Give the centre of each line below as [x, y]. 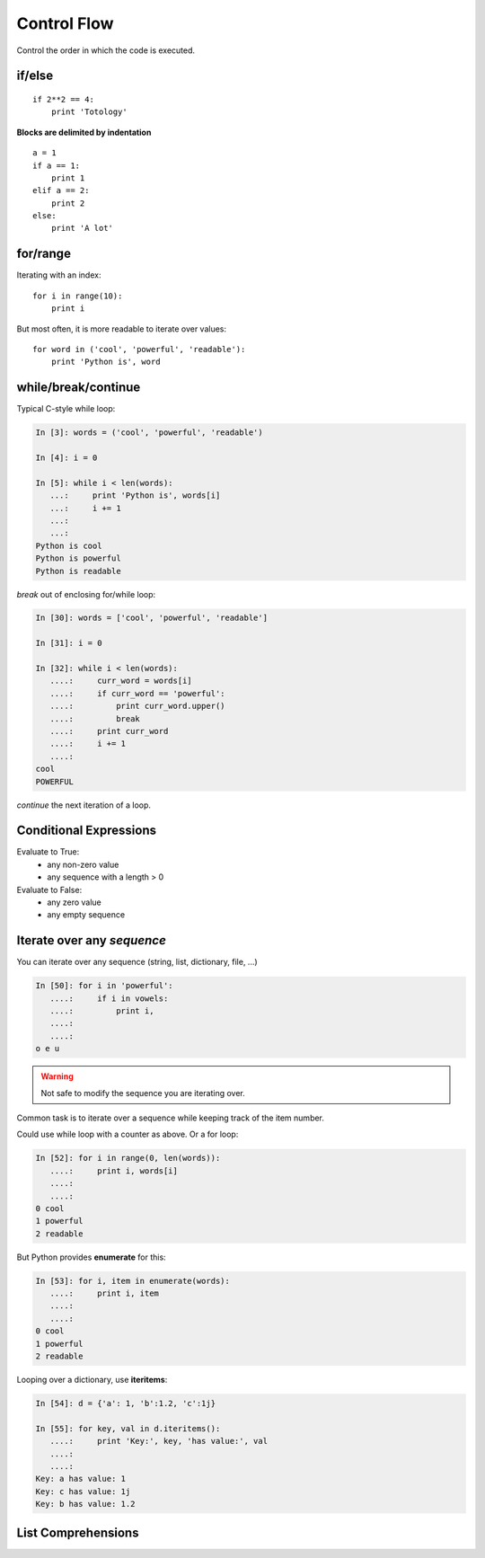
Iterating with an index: [59, 275]
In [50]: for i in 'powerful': [105, 986]
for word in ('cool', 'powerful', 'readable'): [139, 349]
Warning [57, 1076]
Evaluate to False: [49, 890]
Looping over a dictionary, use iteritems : [92, 1380]
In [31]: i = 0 [69, 643]
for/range [44, 254]
